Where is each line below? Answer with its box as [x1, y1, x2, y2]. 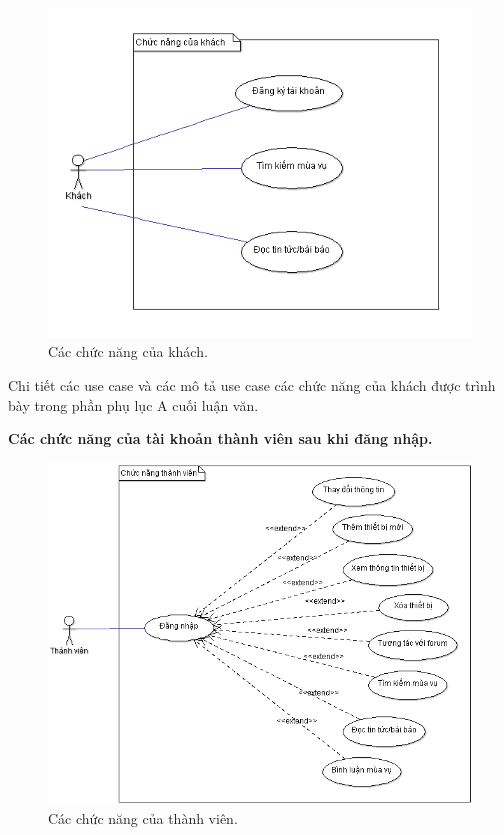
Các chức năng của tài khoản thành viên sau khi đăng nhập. [8, 428, 433, 449]
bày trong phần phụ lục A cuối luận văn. [8, 394, 259, 415]
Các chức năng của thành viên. [48, 808, 238, 829]
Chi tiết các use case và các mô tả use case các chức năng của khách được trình [8, 374, 496, 395]
